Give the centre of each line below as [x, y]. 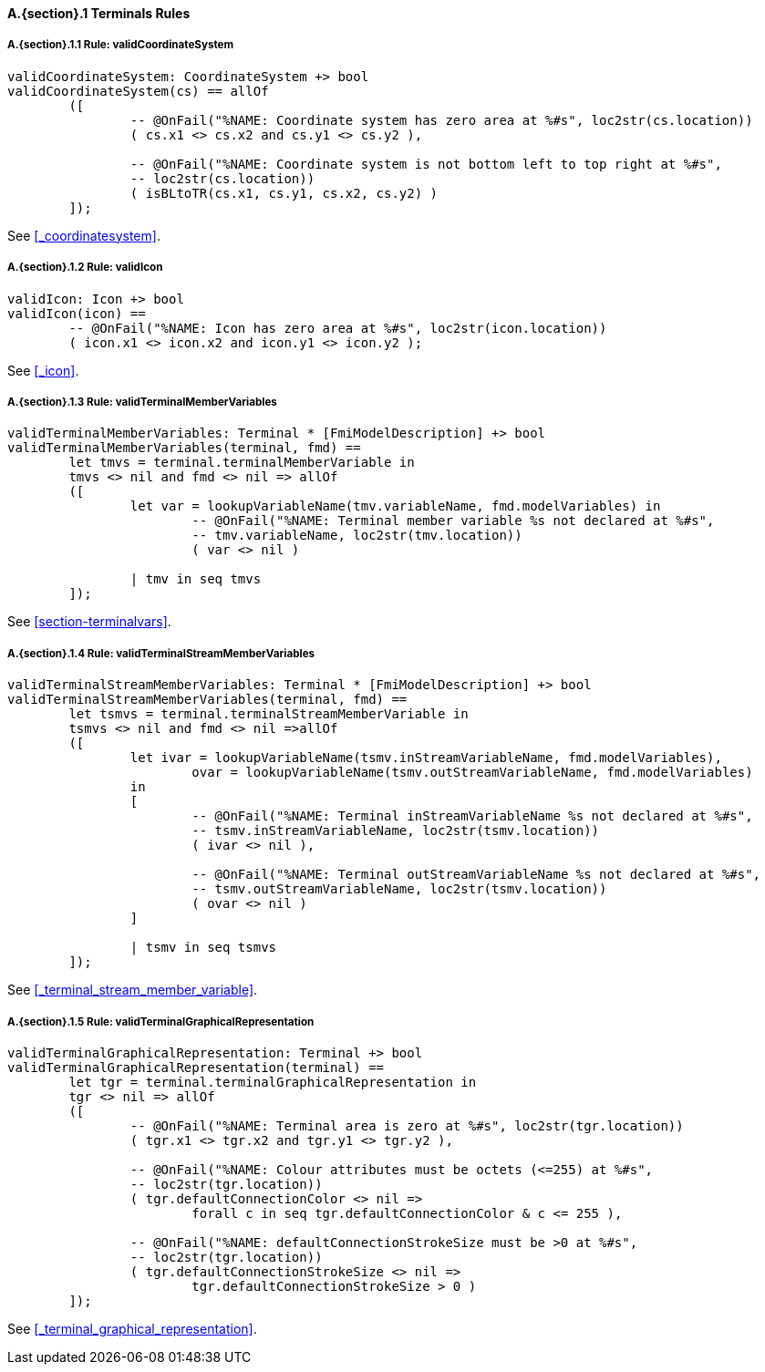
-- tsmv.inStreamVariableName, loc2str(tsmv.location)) [396, 831]
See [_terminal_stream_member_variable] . [133, 990]
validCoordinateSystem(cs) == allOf [138, 91]
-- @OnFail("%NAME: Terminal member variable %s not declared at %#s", [453, 521]
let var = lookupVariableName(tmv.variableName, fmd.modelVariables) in [395, 506]
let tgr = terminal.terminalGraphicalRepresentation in [273, 1082]
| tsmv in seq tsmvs [203, 948]
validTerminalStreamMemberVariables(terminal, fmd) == [207, 700]
